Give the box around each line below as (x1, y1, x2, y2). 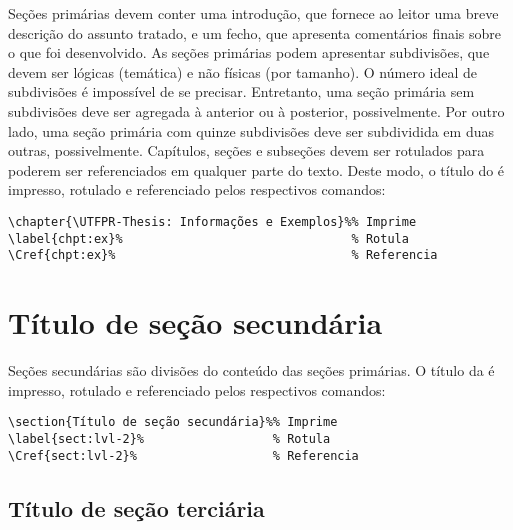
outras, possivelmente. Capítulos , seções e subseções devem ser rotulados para (8, 140, 485, 161)
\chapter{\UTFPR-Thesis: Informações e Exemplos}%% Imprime (8, 214, 417, 229)
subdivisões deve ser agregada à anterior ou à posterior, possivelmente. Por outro (8, 100, 505, 121)
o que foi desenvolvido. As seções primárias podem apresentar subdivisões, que (8, 42, 490, 63)
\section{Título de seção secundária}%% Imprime (8, 415, 338, 430)
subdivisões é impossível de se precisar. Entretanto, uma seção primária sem (8, 81, 475, 102)
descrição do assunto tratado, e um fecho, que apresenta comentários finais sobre (8, 22, 502, 43)
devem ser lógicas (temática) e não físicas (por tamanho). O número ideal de (8, 61, 477, 82)
